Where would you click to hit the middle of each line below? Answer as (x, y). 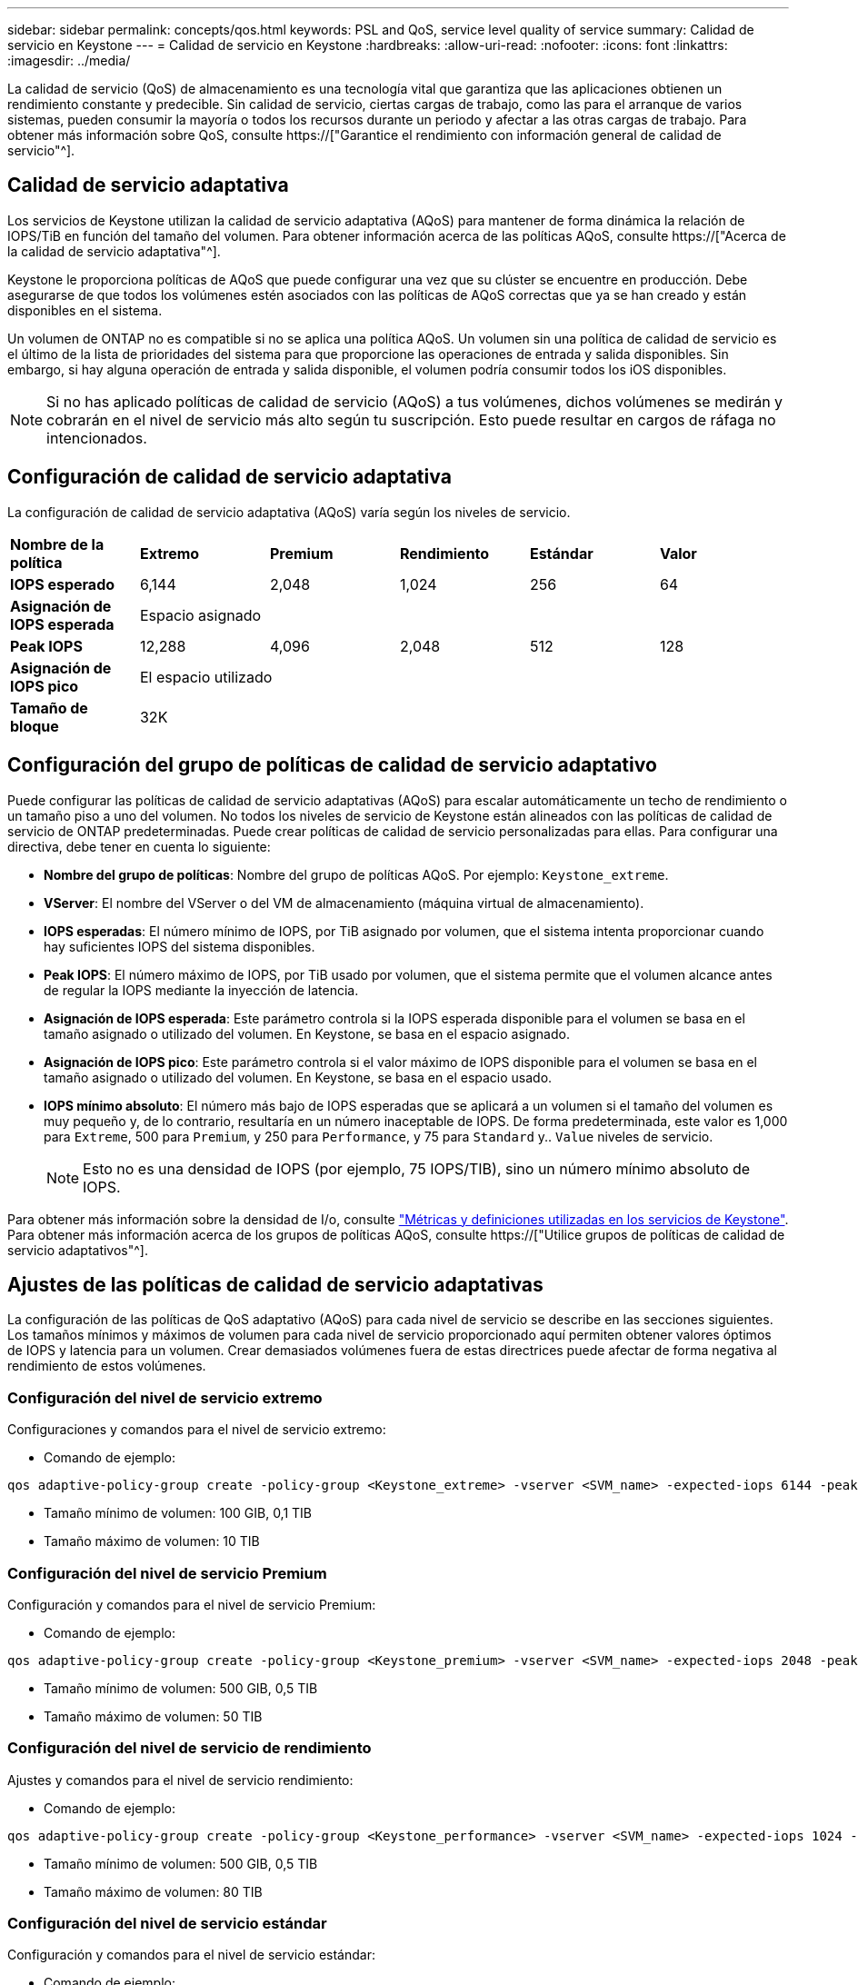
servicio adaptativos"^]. (78, 1250)
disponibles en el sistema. (85, 310)
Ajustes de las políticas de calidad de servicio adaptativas (275, 1284)
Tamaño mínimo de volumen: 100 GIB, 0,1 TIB (178, 1513)
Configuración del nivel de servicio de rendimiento (190, 1748)
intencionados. (97, 438)
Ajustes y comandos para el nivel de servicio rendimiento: (180, 1780)
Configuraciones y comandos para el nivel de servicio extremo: (197, 1430)
